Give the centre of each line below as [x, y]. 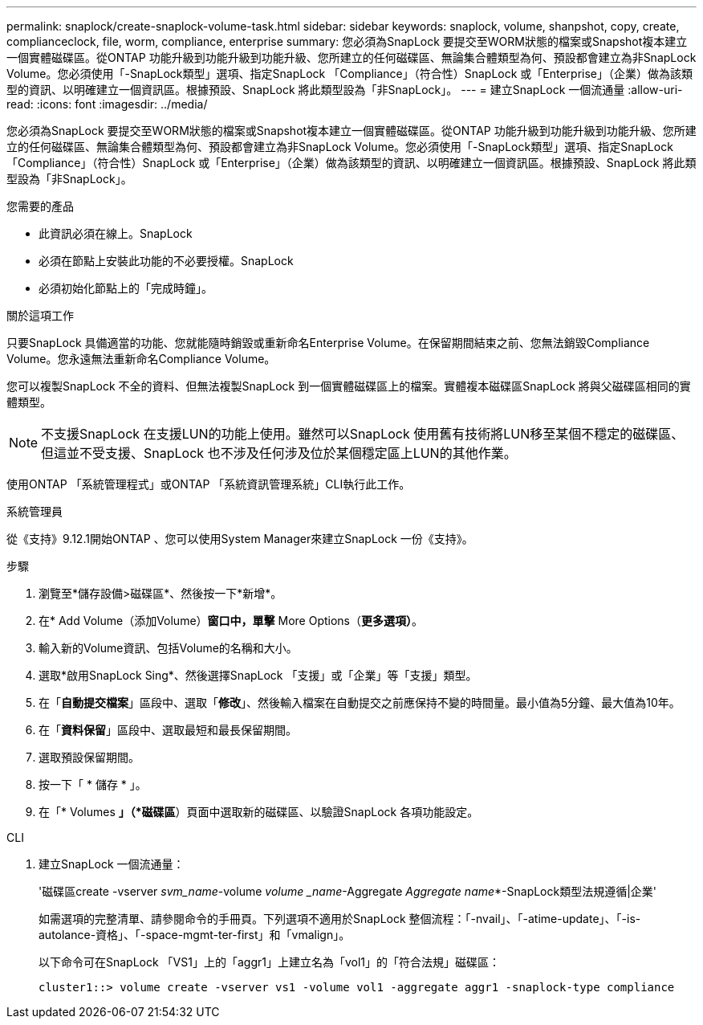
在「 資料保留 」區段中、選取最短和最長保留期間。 [168, 730]
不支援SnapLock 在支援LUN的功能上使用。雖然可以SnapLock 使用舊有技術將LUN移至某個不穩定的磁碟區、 [363, 434]
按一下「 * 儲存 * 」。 [93, 784]
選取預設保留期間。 [89, 757]
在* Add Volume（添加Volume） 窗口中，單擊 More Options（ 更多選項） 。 [231, 621]
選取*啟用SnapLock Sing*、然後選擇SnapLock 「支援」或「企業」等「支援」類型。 [258, 675]
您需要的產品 [40, 206]
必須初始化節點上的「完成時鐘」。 [126, 288]
